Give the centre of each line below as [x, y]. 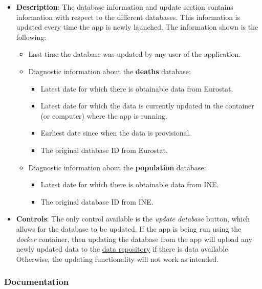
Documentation [37, 282]
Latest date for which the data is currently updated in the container [147, 106]
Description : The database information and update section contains [125, 7]
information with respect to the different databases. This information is [128, 17]
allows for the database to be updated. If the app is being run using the [129, 228]
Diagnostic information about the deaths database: [110, 71]
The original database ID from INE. [97, 201]
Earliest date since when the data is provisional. [116, 133]
